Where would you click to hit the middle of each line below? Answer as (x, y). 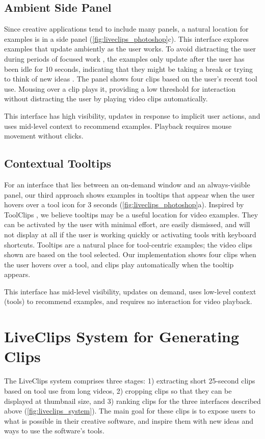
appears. (17, 274)
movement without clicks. (44, 136)
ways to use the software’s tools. (54, 431)
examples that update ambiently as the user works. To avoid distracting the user (130, 49)
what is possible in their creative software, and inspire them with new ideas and (129, 420)
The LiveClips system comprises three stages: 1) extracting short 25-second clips (130, 381)
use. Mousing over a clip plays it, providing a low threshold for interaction (120, 88)
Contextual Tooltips (58, 163)
